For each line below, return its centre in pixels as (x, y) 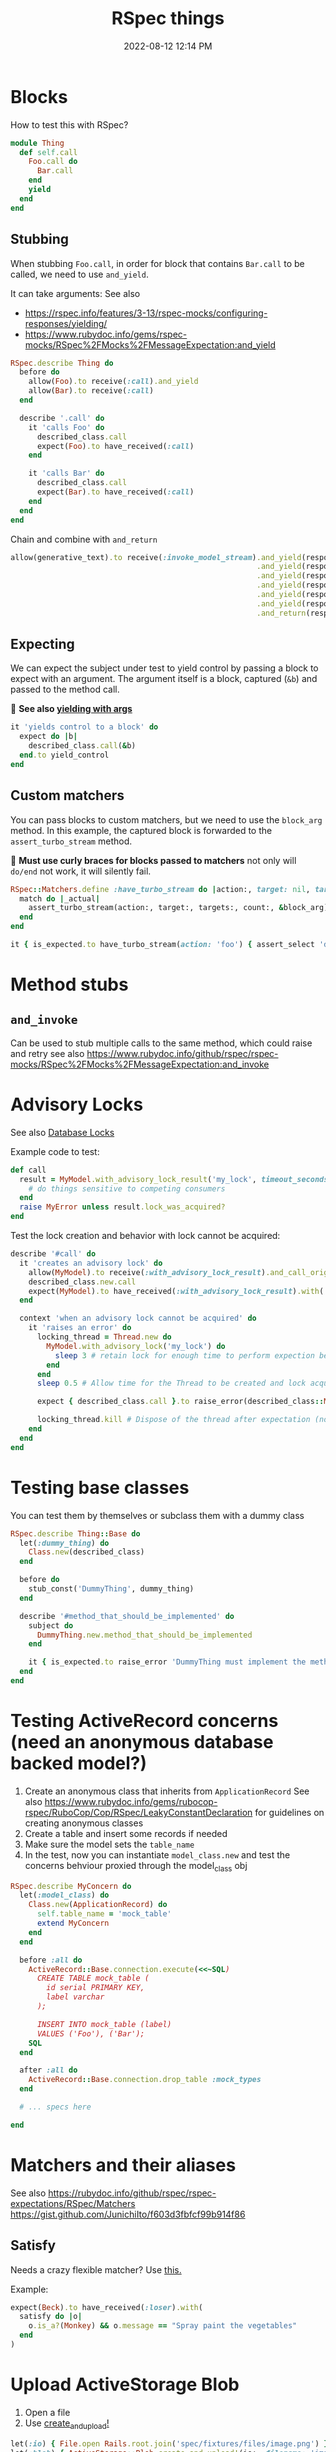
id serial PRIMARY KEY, (95, 1988)
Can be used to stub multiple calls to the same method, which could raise (161, 1043)
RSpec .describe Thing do (62, 363)
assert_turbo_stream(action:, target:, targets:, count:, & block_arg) (178, 908)
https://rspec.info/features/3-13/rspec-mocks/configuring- (146, 313)
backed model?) (79, 1763)
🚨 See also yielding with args (71, 709)
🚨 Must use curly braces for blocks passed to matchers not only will (153, 860)
